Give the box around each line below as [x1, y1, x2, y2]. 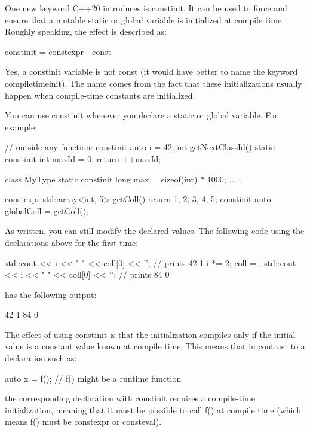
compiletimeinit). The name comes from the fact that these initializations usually [5, 77, 302, 89]
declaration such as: [5, 352, 77, 364]
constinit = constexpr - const [5, 45, 111, 57]
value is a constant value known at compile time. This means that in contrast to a [5, 340, 305, 352]
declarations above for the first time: [5, 236, 139, 248]
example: [5, 120, 38, 133]
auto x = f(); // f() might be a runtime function [5, 372, 182, 384]
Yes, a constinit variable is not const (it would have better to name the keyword [5, 65, 298, 78]
